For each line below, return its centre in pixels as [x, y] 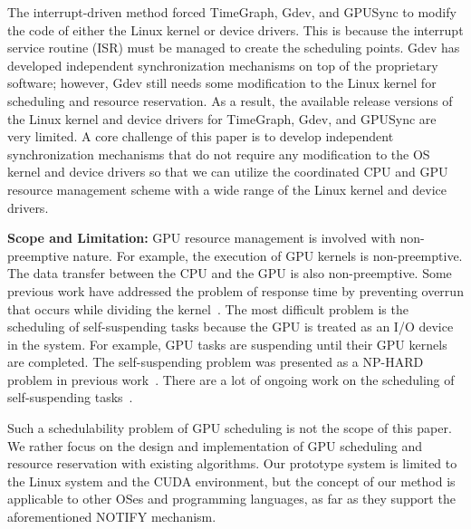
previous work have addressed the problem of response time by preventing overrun [235, 290]
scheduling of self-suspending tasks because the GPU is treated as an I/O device [231, 327]
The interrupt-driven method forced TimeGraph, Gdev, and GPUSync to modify [232, 12]
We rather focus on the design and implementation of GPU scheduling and [215, 445]
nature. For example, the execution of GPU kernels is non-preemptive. [268, 255]
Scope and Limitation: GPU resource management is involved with [202, 238]
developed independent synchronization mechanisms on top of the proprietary [223, 65]
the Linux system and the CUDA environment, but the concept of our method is [231, 481]
